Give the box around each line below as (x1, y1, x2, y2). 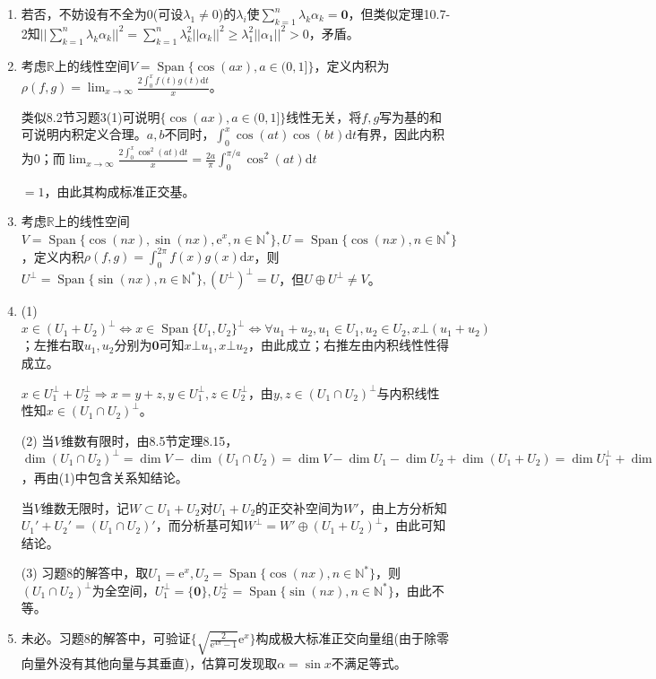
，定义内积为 (314, 56, 390, 74)
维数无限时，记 (40, 498, 129, 517)
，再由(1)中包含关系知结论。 (21, 467, 188, 486)
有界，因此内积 (357, 125, 445, 144)
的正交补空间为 (255, 498, 344, 517)
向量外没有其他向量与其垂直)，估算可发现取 (21, 654, 278, 673)
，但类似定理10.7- (348, 4, 451, 22)
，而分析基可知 (155, 516, 244, 535)
